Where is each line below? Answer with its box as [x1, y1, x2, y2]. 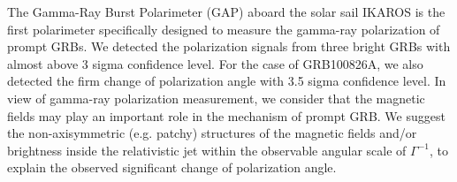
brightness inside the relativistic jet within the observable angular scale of [7, 140, 407, 159]
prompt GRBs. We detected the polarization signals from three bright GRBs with [7, 37, 451, 56]
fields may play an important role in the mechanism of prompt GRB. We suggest [7, 106, 446, 125]
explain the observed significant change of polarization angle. [7, 158, 337, 177]
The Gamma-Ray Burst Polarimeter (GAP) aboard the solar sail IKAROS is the [7, 3, 446, 20]
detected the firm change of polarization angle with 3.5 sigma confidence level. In [7, 72, 446, 90]
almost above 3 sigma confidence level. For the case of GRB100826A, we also [7, 54, 423, 72]
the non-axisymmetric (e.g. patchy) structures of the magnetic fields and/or [7, 124, 417, 142]
